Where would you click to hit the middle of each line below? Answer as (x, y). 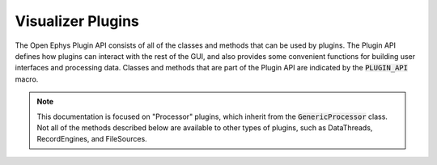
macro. (27, 79)
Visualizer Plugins (77, 21)
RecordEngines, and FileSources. (92, 139)
